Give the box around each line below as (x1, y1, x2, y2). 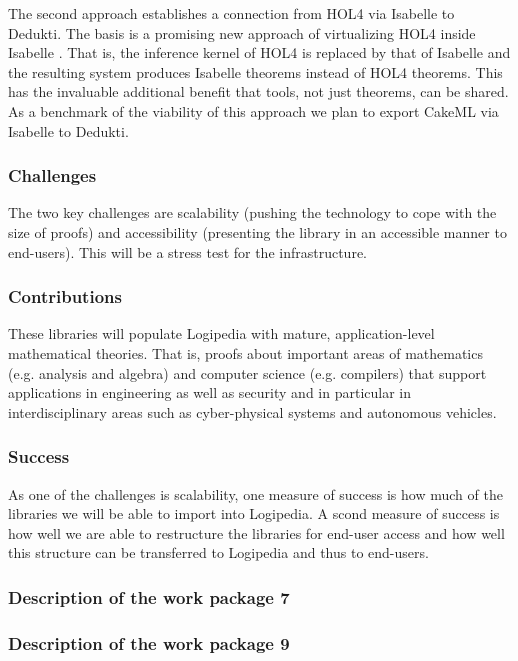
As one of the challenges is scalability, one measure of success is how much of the (8, 483, 503, 504)
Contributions (8, 284, 122, 309)
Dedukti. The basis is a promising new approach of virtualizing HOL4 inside (8, 22, 476, 43)
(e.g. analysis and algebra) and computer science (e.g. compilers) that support (8, 362, 487, 383)
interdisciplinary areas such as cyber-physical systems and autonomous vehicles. (8, 401, 497, 422)
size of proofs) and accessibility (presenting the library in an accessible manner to (8, 221, 507, 242)
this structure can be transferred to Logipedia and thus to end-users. (8, 542, 429, 563)
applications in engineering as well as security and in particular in (8, 382, 411, 403)
